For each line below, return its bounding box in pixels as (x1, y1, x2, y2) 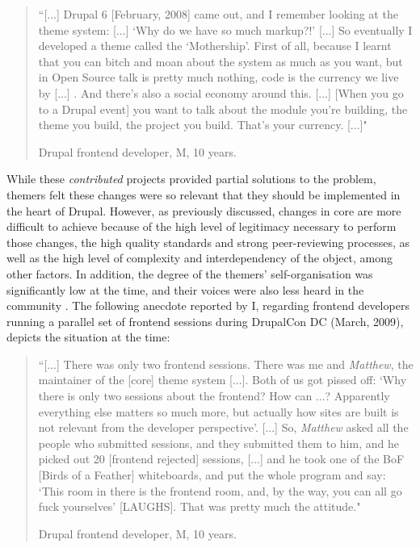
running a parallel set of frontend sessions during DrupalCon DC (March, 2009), (6, 312, 404, 329)
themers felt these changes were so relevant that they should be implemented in (6, 186, 401, 203)
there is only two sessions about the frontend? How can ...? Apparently (38, 387, 390, 404)
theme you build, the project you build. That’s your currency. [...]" (38, 116, 367, 133)
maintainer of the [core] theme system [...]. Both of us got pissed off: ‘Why (38, 371, 407, 388)
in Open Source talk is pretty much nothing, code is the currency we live (38, 69, 399, 86)
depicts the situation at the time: (6, 328, 170, 345)
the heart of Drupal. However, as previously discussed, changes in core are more (6, 202, 401, 219)
